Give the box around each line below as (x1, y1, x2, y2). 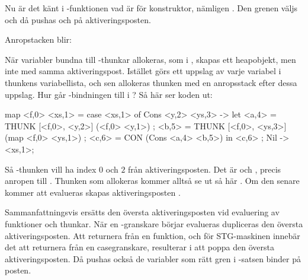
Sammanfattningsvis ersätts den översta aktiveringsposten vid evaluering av (5, 206, 280, 218)
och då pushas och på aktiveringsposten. (5, 13, 151, 26)
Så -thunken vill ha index (5, 163, 97, 175)
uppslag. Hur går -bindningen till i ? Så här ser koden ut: (5, 88, 213, 100)
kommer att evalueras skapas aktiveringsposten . (5, 186, 181, 198)
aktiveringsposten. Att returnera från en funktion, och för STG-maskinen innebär (5, 229, 300, 241)
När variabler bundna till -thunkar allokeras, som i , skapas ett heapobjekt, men (5, 53, 296, 65)
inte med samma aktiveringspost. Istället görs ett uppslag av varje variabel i (5, 65, 281, 77)
